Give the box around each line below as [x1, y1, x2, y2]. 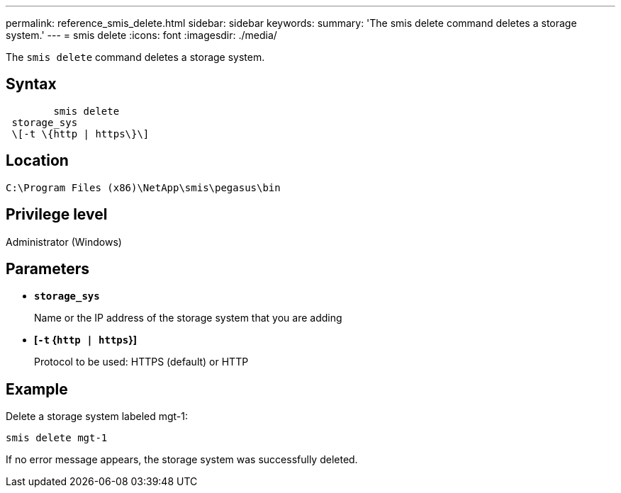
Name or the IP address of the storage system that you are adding [34, 312, 342, 324]
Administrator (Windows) [6, 235, 122, 248]
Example [6, 380, 68, 398]
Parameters [6, 259, 89, 278]
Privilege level [6, 205, 108, 224]
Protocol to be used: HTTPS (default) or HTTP [34, 356, 249, 368]
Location [6, 152, 69, 170]
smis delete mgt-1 [6, 432, 108, 444]
